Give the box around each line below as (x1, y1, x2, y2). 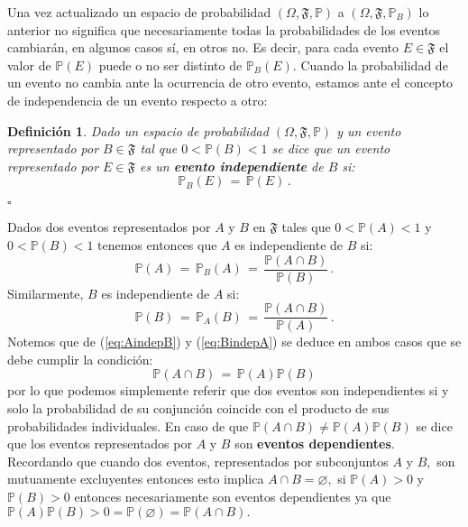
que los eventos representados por (7, 434, 192, 453)
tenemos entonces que (97, 235, 217, 254)
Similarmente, (7, 283, 84, 302)
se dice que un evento (271, 139, 390, 158)
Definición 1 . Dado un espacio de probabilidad (7, 121, 269, 140)
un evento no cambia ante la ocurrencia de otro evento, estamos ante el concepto (7, 73, 454, 92)
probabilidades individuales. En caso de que (7, 416, 249, 435)
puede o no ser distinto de (98, 55, 243, 74)
